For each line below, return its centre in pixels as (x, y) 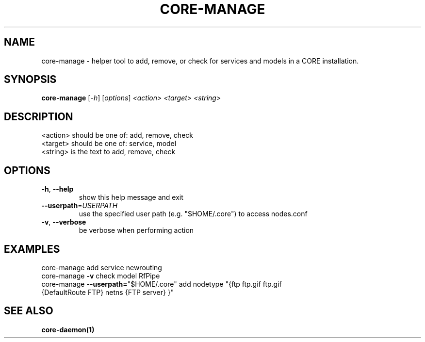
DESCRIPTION (39, 116)
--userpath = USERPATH (80, 206)
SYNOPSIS (30, 80)
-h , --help (57, 189)
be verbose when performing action (136, 230)
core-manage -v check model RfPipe (101, 276)
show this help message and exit (131, 197)
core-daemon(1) (68, 329)
